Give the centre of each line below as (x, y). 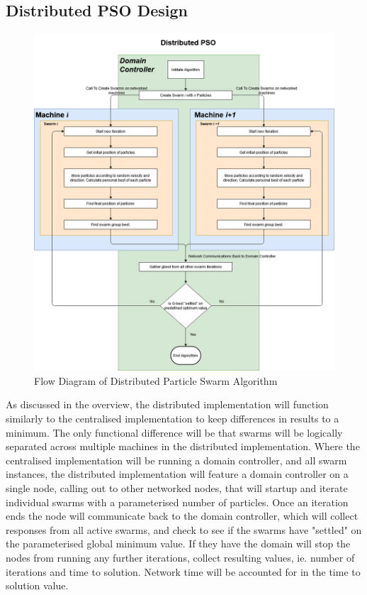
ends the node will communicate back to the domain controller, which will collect (182, 516)
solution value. (37, 585)
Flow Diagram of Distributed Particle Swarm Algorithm (156, 380)
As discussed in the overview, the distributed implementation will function (167, 404)
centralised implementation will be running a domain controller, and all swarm (176, 460)
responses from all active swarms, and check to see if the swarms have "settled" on (184, 529)
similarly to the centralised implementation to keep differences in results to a (173, 418)
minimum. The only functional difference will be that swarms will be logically (174, 432)
